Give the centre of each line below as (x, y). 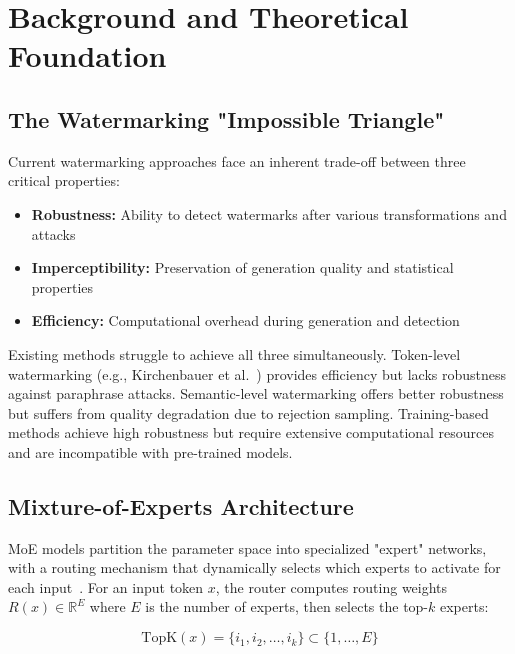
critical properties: (64, 180)
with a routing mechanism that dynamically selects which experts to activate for (254, 567)
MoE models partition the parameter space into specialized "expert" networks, (247, 547)
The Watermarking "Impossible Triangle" (226, 118)
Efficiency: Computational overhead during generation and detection (245, 320)
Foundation (87, 55)
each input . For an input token (106, 586)
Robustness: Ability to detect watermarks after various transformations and (269, 213)
